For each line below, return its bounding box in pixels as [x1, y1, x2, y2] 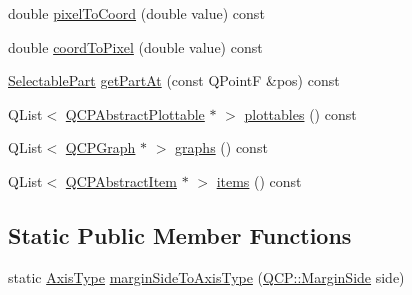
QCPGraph [65, 137, 136, 158]
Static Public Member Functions [8, 219, 352, 250]
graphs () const [175, 137, 268, 158]
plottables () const [244, 103, 357, 124]
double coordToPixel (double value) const [8, 36, 263, 57]
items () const [216, 170, 302, 191]
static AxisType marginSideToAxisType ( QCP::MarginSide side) [8, 266, 405, 287]
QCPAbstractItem [65, 170, 177, 191]
